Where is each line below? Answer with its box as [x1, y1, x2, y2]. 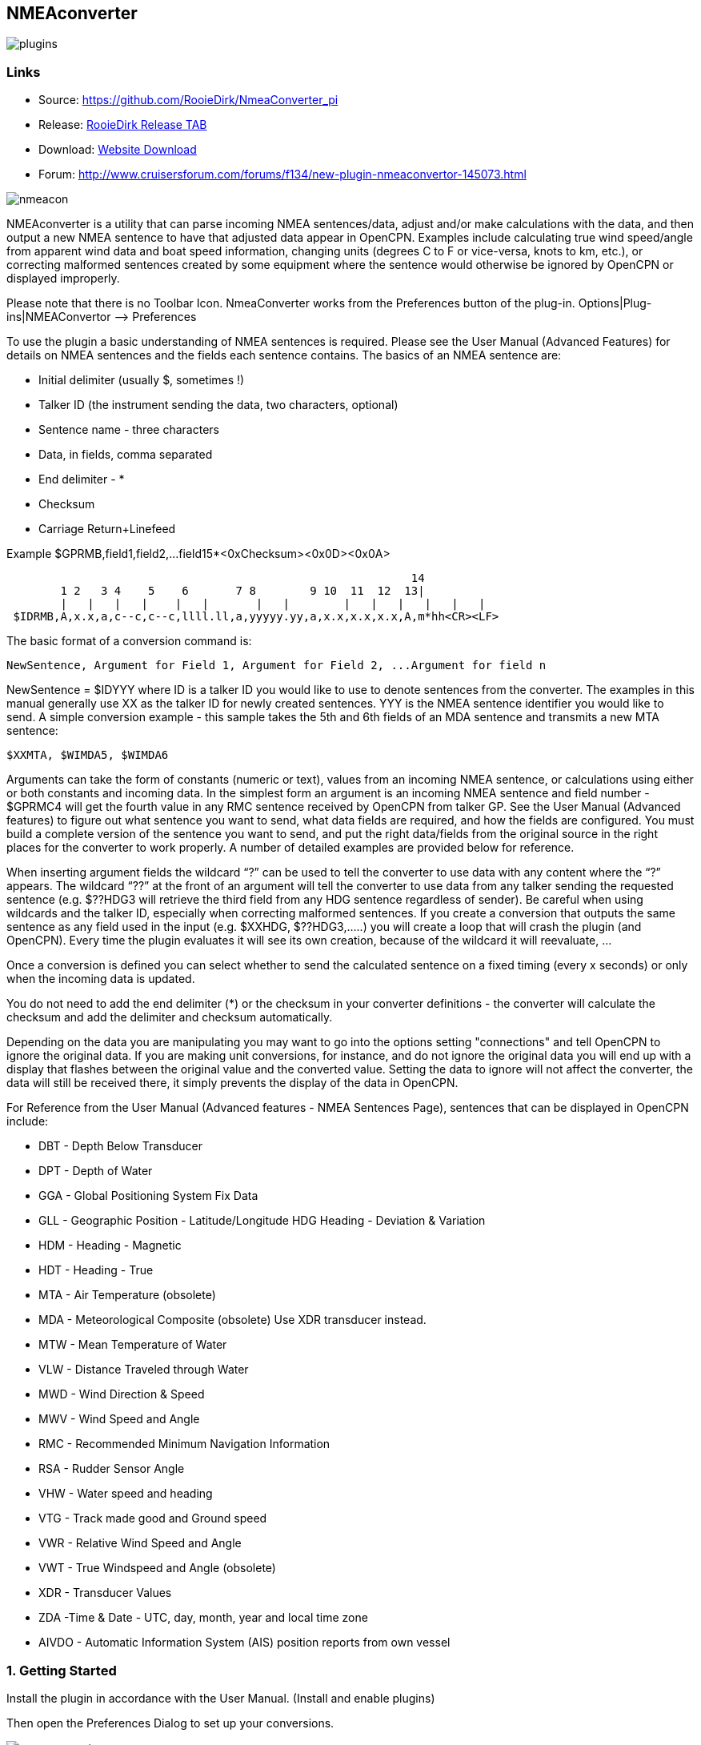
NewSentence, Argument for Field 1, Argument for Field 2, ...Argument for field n [6, 659, 547, 672]
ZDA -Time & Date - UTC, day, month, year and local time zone [38, 1611, 368, 1625]
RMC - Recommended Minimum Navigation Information [38, 1437, 330, 1451]
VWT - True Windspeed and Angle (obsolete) [38, 1561, 276, 1575]
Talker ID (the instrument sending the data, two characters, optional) [38, 398, 399, 412]
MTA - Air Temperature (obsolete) [38, 1288, 216, 1302]
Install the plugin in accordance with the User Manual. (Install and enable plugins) [6, 1691, 435, 1705]
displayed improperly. [6, 271, 120, 286]
